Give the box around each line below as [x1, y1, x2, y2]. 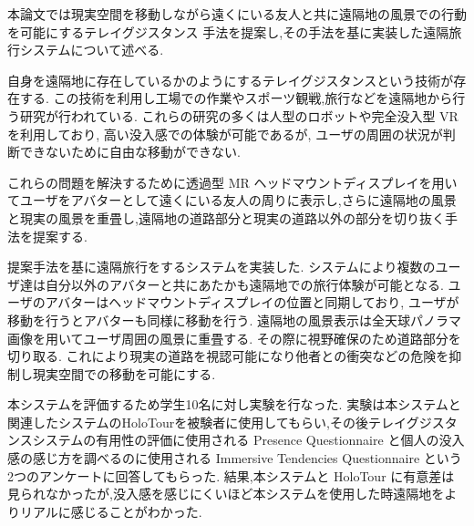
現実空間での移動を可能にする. [32, 364, 216, 383]
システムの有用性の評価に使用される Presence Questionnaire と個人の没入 [32, 430, 465, 449]
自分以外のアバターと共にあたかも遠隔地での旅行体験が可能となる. [45, 274, 444, 294]
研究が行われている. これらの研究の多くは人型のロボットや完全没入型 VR [19, 106, 459, 125]
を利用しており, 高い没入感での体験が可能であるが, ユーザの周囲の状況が [7, 124, 443, 143]
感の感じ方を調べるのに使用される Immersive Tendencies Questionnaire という [7, 449, 462, 468]
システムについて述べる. [19, 40, 164, 59]
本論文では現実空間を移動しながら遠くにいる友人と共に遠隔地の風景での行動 [7, 5, 467, 23]
